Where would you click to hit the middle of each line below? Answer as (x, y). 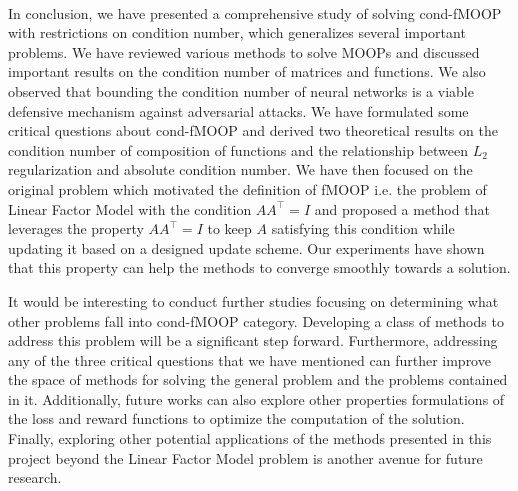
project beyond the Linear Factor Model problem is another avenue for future (245, 457)
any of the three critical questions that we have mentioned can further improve (249, 359)
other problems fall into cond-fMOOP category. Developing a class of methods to (256, 320)
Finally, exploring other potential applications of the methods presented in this (250, 438)
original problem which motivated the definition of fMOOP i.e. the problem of (247, 188)
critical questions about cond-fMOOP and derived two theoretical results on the (253, 130)
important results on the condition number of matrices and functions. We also (247, 71)
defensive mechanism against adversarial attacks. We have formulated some (238, 110)
